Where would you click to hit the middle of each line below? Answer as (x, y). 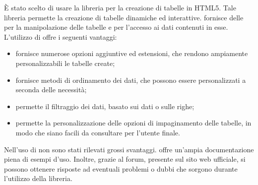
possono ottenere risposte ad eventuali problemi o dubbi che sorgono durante (121, 168)
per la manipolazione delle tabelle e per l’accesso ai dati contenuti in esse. (116, 27)
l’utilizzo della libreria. (38, 178)
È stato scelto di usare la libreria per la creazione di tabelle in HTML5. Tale (120, 7)
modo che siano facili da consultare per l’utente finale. (98, 132)
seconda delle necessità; (51, 90)
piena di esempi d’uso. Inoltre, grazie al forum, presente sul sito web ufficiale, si (125, 159)
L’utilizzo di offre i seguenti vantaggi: (61, 36)
